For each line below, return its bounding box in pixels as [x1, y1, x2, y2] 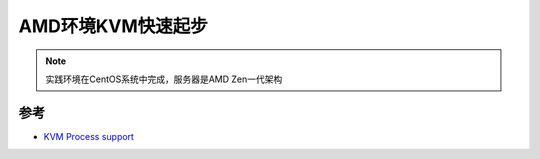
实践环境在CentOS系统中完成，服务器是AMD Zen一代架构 [45, 73, 283, 85]
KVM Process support [43, 130, 135, 142]
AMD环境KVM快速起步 [18, 15, 209, 37]
